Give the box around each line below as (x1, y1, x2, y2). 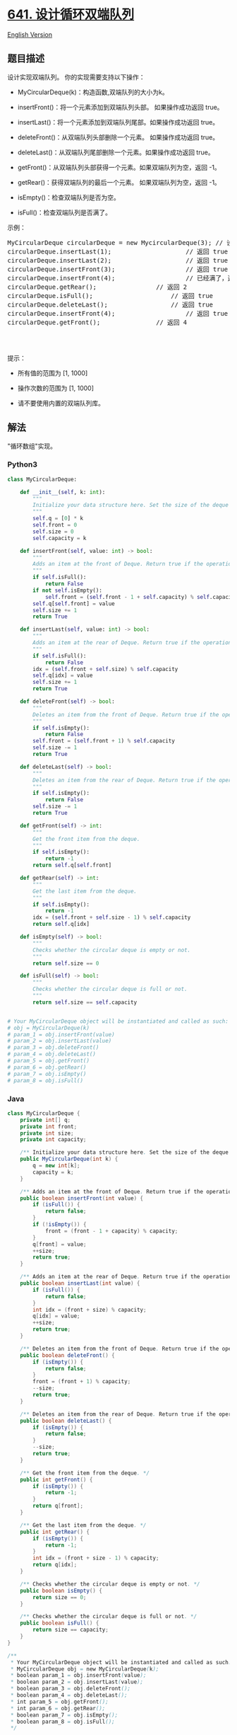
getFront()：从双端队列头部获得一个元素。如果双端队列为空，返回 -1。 (17, 163, 221, 171)
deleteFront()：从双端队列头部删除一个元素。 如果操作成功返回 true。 (17, 132, 219, 142)
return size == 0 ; (32, 1593, 87, 1601)
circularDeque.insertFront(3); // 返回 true (7, 265, 229, 273)
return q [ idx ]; (32, 1562, 78, 1569)
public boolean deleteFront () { (20, 1351, 115, 1359)
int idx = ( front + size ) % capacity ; (32, 1306, 147, 1313)
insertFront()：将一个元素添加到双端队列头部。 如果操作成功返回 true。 (17, 103, 224, 111)
